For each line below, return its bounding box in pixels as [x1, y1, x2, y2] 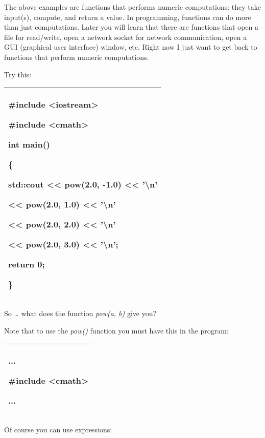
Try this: [4, 69, 32, 79]
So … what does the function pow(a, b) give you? [4, 308, 157, 319]
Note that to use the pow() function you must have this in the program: [4, 325, 229, 336]
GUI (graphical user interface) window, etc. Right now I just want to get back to [4, 41, 257, 52]
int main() [8, 138, 51, 151]
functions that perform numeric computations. [4, 51, 149, 62]
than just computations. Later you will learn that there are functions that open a [4, 22, 259, 32]
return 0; [8, 258, 45, 270]
